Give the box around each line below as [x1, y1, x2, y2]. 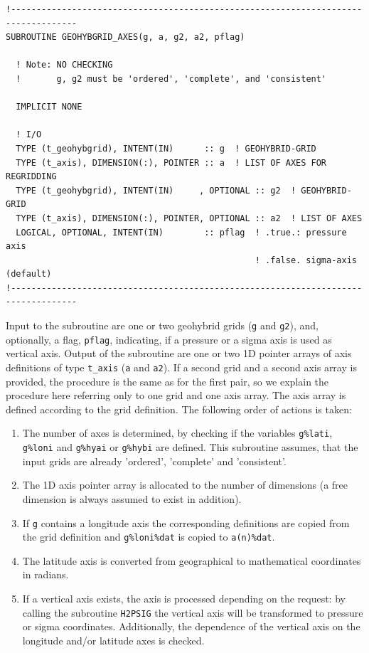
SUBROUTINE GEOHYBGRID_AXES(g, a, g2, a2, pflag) [6, 32, 245, 43]
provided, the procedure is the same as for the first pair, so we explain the [6, 373, 329, 388]
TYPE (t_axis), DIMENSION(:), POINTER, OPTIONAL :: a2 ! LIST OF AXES [16, 213, 363, 223]
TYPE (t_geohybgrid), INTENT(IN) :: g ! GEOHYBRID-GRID [16, 143, 316, 154]
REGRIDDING [6, 171, 57, 182]
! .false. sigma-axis [255, 255, 357, 265]
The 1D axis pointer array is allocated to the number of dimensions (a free [22, 477, 348, 492]
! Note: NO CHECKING [16, 60, 113, 70]
